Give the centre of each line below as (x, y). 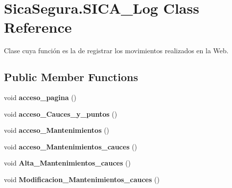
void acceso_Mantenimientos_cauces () (71, 146)
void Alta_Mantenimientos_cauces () (67, 163)
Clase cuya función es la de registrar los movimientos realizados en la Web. (116, 51)
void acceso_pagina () (40, 97)
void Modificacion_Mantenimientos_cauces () (82, 179)
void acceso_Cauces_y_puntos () (61, 114)
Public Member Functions (71, 77)
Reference (38, 27)
